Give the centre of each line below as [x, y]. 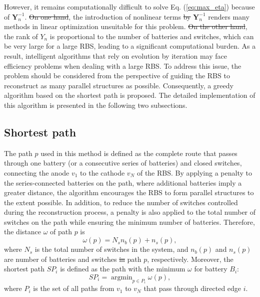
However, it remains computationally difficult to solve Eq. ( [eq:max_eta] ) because [129, 7]
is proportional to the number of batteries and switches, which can [152, 36]
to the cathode [102, 172]
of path [61, 232]
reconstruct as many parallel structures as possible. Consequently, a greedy [119, 85]
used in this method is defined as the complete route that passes [139, 153]
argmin [122, 277]
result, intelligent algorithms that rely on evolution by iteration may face [115, 55]
